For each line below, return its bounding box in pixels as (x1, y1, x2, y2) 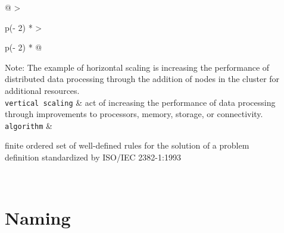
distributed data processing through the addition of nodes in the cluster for (5, 73, 280, 85)
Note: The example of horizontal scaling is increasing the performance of (5, 61, 270, 73)
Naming (5, 206, 71, 230)
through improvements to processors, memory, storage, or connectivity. (5, 108, 263, 120)
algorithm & (5, 119, 52, 131)
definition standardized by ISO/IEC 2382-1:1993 (5, 151, 181, 163)
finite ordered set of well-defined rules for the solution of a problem (5, 139, 249, 152)
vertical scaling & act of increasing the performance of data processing (5, 96, 276, 108)
